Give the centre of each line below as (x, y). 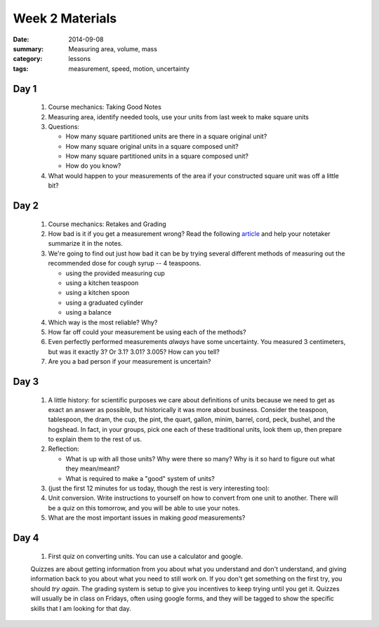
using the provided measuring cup (115, 273)
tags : (21, 68)
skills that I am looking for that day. (81, 608)
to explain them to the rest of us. (95, 440)
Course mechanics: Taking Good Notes (105, 107)
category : (28, 59)
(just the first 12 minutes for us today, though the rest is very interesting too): (159, 489)
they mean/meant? (93, 469)
